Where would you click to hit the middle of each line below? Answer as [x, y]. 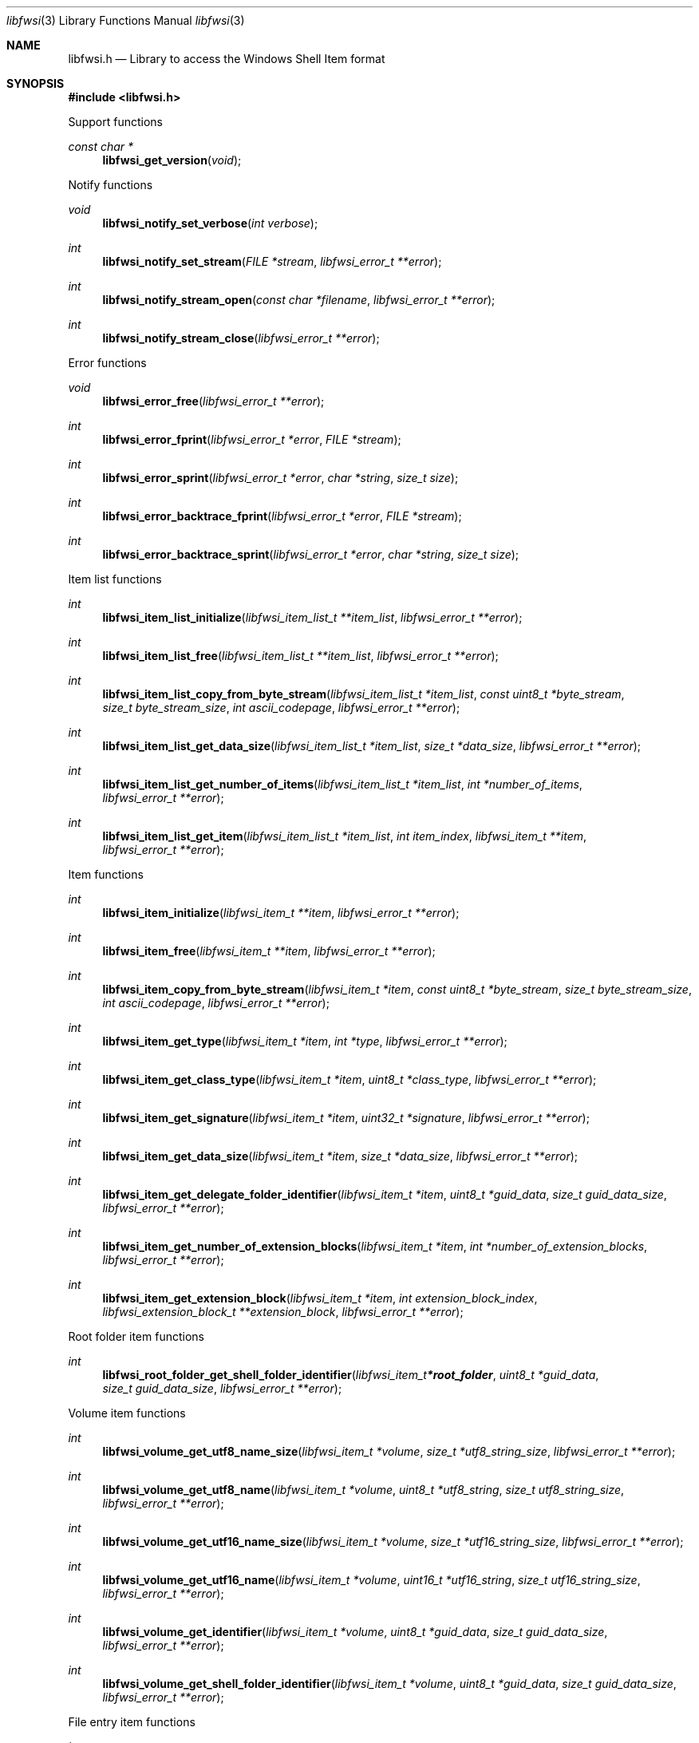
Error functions [107, 363]
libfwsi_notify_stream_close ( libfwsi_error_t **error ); [241, 338]
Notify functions [111, 185]
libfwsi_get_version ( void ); [172, 160]
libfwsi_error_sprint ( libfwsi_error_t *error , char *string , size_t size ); [280, 478]
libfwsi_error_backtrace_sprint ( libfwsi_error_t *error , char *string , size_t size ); [311, 554]
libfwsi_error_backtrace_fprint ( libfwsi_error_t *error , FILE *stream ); [282, 516]
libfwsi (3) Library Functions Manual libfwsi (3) [126, 20]
